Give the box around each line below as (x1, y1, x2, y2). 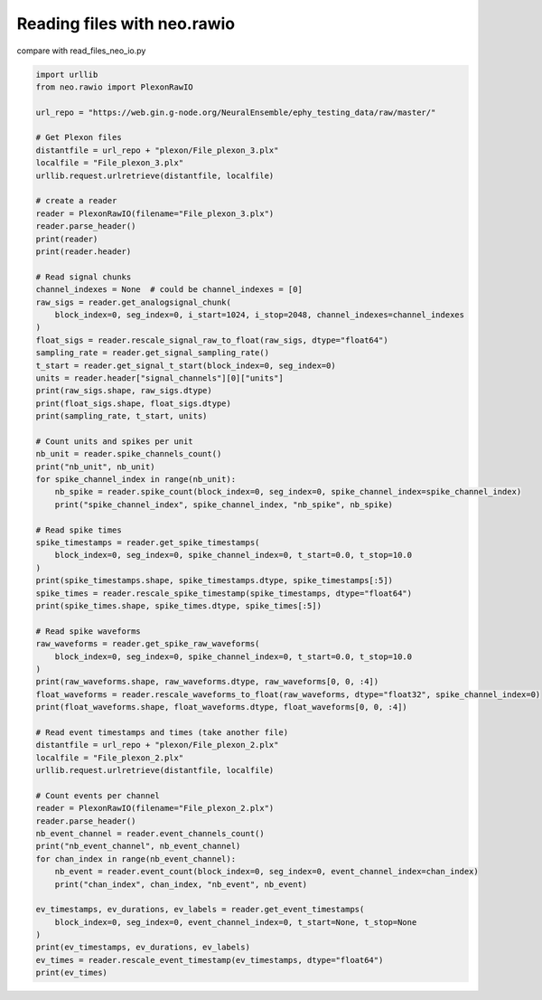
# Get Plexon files (35, 132, 122, 143)
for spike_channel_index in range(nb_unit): (35, 475, 237, 485)
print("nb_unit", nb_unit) (35, 461, 155, 472)
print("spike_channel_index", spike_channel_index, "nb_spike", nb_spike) (54, 499, 393, 510)
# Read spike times (35, 524, 122, 535)
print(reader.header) (35, 247, 132, 257)
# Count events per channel (35, 790, 160, 800)
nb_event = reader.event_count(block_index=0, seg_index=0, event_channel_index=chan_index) (54, 866, 479, 877)
